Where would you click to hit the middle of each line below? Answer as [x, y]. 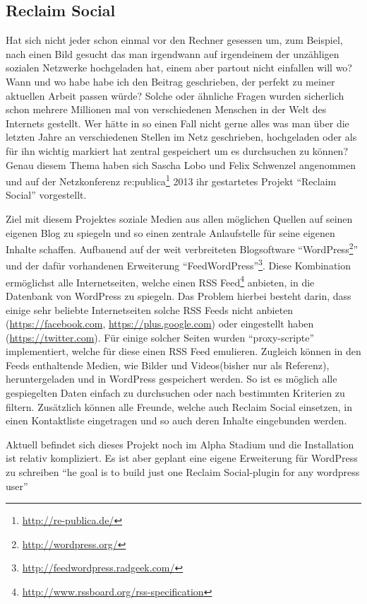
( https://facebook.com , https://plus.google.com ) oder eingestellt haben [160, 324]
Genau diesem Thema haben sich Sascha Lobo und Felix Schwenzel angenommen [181, 164]
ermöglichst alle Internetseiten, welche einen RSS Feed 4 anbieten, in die [160, 281]
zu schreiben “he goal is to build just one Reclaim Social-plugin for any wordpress [183, 472]
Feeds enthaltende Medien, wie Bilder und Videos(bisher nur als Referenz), [168, 365]
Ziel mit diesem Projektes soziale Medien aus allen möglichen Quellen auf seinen [179, 218]
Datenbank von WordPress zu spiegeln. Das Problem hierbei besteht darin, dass [179, 295]
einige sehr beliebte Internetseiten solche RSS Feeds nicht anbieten [150, 309]
